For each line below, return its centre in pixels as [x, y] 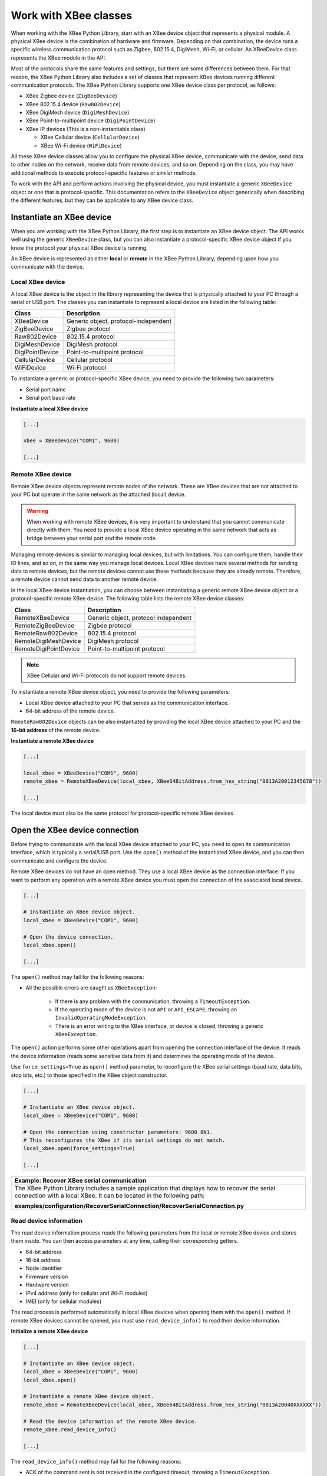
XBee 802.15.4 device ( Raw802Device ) [73, 104]
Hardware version [47, 1285]
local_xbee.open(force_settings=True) [79, 1149]
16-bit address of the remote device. [56, 730]
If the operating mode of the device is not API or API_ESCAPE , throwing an [146, 1009]
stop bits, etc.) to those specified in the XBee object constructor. [89, 1075]
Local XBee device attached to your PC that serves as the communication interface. [127, 703]
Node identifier [44, 1268]
